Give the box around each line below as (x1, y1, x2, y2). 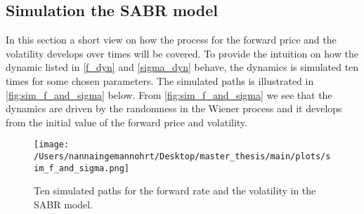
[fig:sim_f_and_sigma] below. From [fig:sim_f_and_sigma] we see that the (6, 87, 332, 102)
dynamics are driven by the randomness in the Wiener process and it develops (6, 101, 342, 116)
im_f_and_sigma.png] (34, 163, 130, 173)
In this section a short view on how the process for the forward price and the (6, 32, 337, 47)
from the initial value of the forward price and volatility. (6, 114, 247, 129)
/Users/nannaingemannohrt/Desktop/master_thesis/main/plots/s (34, 152, 331, 162)
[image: (34, 140, 70, 150)
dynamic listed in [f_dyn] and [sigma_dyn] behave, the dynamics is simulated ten (6, 60, 359, 74)
